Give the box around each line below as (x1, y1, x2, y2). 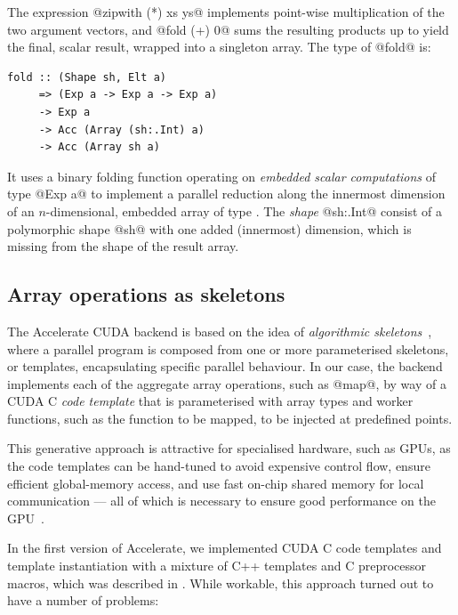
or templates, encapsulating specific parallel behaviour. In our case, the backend (7, 357, 443, 376)
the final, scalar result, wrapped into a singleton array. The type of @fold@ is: (7, 37, 431, 56)
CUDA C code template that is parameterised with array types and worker (7, 392, 414, 410)
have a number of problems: (7, 591, 159, 610)
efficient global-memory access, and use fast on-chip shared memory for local (7, 473, 424, 492)
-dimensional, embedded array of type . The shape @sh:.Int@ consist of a (45, 201, 442, 220)
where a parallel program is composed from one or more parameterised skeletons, (7, 339, 449, 358)
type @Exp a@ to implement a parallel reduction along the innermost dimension (7, 184, 446, 203)
